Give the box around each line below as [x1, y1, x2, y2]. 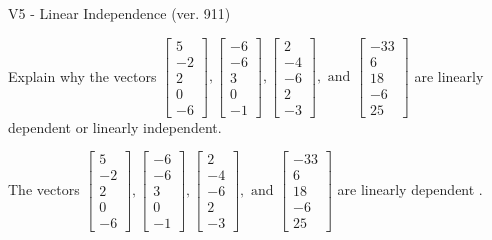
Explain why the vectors [8, 65, 157, 86]
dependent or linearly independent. [8, 116, 222, 137]
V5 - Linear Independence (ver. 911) [8, 3, 231, 23]
